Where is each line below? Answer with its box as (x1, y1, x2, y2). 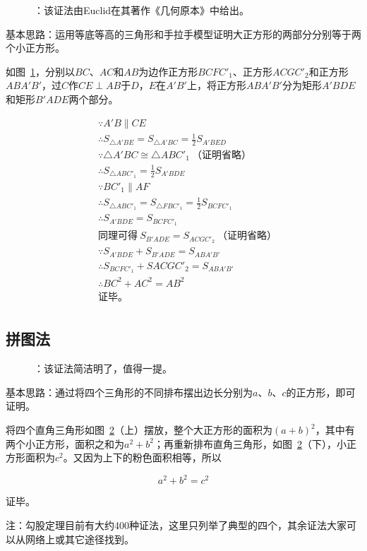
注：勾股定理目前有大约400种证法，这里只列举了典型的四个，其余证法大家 (6, 517, 347, 532)
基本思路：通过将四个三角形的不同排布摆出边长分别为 (6, 384, 253, 399)
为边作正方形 (138, 64, 198, 78)
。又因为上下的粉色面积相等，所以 (63, 450, 222, 465)
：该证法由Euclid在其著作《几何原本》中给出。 (34, 3, 250, 17)
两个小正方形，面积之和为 (6, 436, 124, 451)
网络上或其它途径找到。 (25, 531, 134, 546)
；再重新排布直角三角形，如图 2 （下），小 (153, 436, 347, 451)
